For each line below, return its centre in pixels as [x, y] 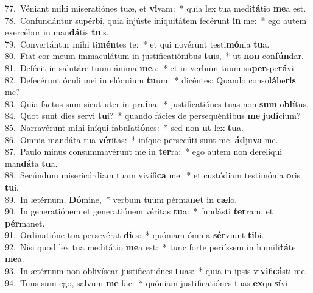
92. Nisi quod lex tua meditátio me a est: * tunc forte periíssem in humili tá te [150, 246]
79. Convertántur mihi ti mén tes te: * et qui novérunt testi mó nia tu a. [137, 44]
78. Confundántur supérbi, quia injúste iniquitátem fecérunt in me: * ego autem [156, 20]
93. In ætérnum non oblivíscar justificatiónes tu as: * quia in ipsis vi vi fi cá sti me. [156, 271]
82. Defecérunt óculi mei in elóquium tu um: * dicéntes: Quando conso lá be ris [150, 79]
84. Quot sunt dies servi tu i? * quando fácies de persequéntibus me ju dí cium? [153, 115]
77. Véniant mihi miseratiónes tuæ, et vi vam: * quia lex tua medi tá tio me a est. [156, 8]
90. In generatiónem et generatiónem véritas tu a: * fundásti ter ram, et [139, 211]
